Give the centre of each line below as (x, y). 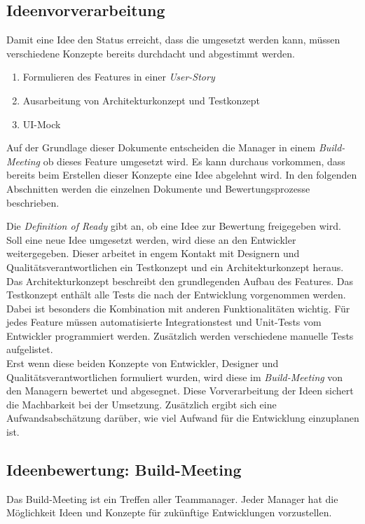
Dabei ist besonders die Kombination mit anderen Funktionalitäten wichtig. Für (178, 308)
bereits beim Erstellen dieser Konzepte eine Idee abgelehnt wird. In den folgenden (182, 175)
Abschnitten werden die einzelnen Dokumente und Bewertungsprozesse (158, 188)
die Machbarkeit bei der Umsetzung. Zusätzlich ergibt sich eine (142, 404)
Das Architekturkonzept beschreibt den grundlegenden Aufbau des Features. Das (180, 281)
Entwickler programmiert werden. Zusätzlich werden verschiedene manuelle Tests (180, 335)
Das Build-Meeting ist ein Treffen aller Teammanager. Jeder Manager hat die (172, 498)
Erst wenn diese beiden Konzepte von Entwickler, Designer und (143, 363)
